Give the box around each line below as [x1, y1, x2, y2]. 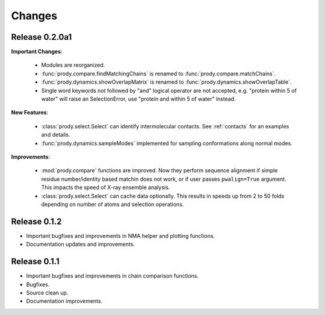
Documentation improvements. [26, 298, 103, 305]
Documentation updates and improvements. [26, 241, 135, 248]
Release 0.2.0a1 [11, 32, 72, 42]
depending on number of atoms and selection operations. [41, 201, 184, 208]
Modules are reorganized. [41, 61, 105, 69]
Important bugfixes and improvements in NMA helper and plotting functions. [26, 232, 215, 239]
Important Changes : [11, 48, 63, 55]
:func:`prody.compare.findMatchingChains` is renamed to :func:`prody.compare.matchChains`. [41, 70, 276, 77]
